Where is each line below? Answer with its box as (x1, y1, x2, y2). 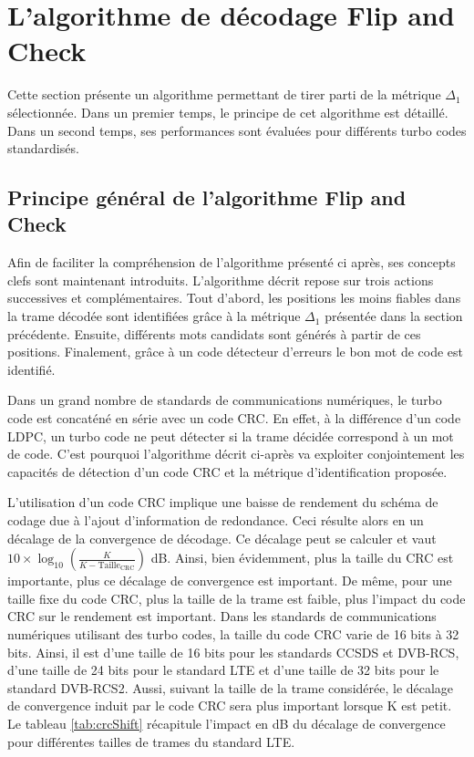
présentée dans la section (325, 306, 463, 326)
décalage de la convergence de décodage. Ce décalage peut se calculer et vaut (7, 528, 437, 547)
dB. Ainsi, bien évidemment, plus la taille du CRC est (150, 548, 454, 567)
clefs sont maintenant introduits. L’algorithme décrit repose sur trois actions (7, 270, 434, 289)
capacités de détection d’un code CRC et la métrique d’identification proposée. (7, 461, 448, 481)
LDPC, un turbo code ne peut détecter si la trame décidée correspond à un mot (7, 426, 454, 445)
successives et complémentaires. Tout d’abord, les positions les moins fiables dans (7, 288, 461, 307)
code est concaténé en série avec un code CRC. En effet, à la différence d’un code (7, 409, 461, 428)
